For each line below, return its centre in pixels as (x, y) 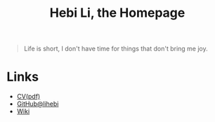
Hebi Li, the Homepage (117, 13)
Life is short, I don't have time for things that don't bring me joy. (116, 49)
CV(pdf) (28, 97)
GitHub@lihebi (38, 104)
